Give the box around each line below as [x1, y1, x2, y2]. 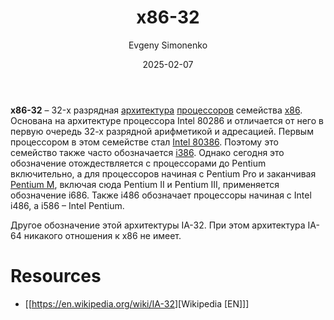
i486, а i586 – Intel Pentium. [10, 199, 125, 211]
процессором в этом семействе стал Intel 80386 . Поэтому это [10, 136, 279, 148]
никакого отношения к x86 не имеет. [23, 229, 182, 241]
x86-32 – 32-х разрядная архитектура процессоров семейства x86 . [10, 104, 303, 116]
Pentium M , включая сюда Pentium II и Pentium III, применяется [10, 178, 280, 190]
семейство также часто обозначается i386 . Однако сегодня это [10, 146, 285, 158]
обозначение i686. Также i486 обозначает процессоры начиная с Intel [10, 189, 312, 201]
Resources [10, 265, 102, 288]
